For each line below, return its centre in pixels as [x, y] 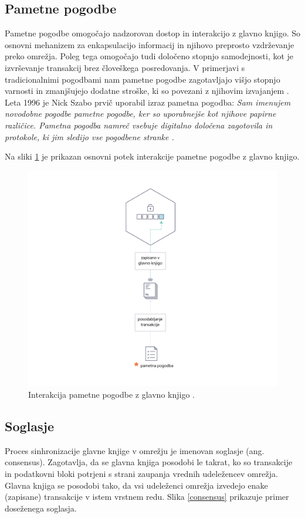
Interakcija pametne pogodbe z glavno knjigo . [111, 395]
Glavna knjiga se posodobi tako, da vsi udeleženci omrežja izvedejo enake [136, 485]
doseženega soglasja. [41, 508]
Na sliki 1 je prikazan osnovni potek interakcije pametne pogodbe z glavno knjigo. [152, 156]
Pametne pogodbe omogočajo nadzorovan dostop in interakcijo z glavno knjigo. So [152, 33]
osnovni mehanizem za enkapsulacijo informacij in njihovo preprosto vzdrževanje [150, 44]
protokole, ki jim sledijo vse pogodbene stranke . [89, 136]
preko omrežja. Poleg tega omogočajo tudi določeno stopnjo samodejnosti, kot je [149, 56]
